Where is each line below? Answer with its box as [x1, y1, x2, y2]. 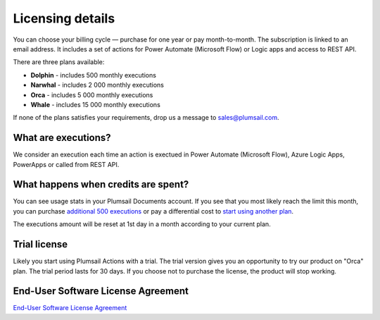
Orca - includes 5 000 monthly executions [30, 90, 153, 99]
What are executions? [13, 132, 112, 144]
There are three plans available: [13, 58, 105, 66]
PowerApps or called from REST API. [13, 160, 120, 168]
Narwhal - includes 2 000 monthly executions [30, 81, 165, 90]
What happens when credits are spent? [13, 178, 189, 190]
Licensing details [13, 11, 115, 26]
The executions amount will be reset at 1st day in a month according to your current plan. [13, 220, 271, 228]
